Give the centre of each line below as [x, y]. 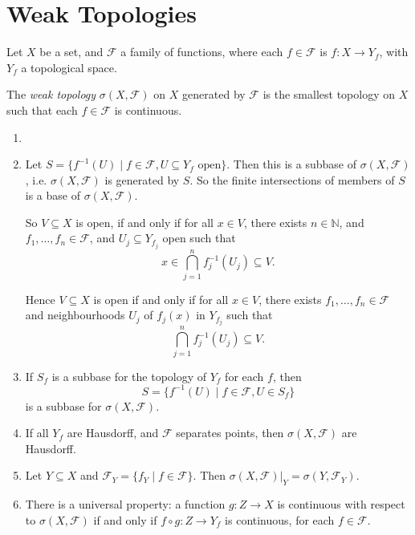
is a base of [53, 195]
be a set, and [71, 52]
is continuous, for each [280, 519]
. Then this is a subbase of [291, 164]
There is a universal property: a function [125, 504]
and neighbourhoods [75, 315]
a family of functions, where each [202, 52]
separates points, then [230, 433]
